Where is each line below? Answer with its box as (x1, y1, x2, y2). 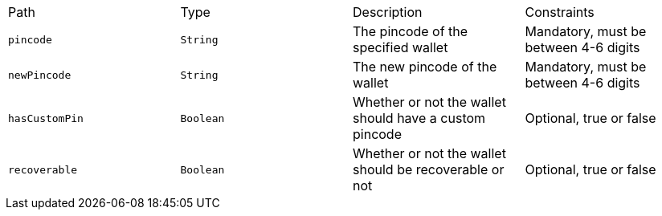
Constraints (525, 4, 595, 20)
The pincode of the (353, 23, 468, 39)
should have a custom (353, 110, 486, 126)
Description (353, 4, 423, 20)
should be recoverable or (353, 161, 505, 177)
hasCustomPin (8, 112, 84, 124)
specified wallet (353, 39, 448, 55)
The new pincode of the (353, 59, 497, 75)
